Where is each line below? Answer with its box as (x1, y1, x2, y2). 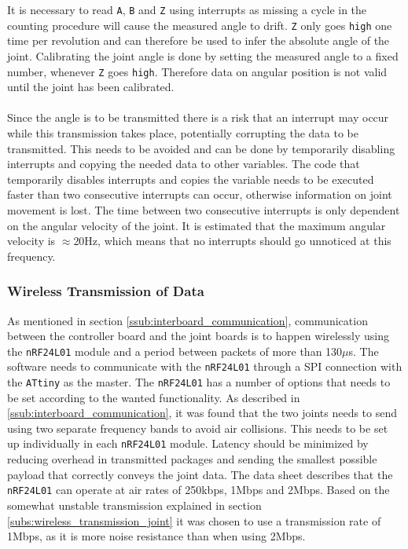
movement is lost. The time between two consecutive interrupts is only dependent (7, 201, 400, 218)
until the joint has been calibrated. (7, 79, 175, 95)
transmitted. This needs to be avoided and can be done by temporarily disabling (7, 140, 395, 156)
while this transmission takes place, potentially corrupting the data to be (7, 124, 358, 141)
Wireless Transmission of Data (7, 281, 204, 301)
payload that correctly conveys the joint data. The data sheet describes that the (7, 466, 393, 482)
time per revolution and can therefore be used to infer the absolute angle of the (7, 32, 390, 49)
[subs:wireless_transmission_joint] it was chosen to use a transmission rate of (7, 512, 381, 529)
